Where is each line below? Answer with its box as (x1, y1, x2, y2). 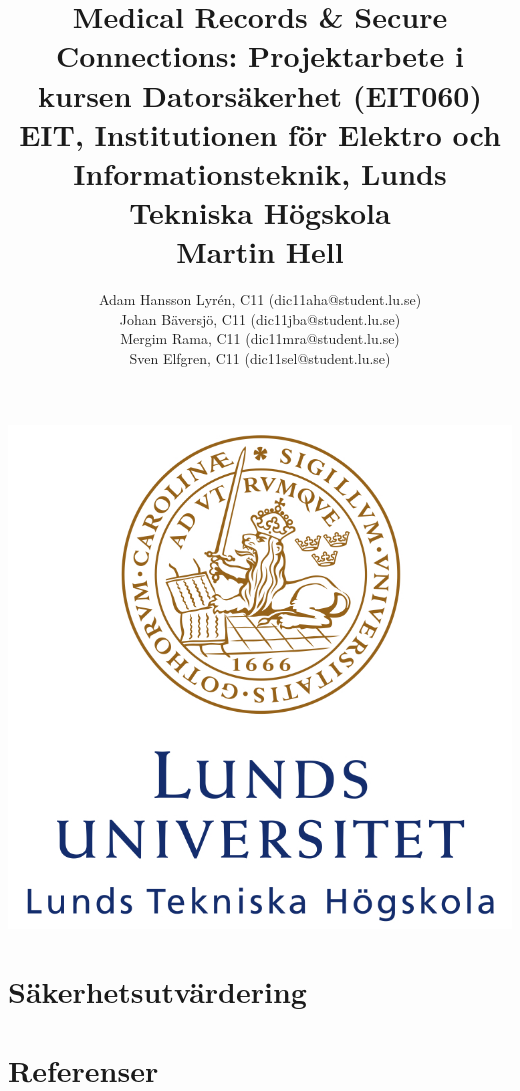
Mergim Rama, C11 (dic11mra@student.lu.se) (120, 328, 400, 349)
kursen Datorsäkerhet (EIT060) (38, 74, 482, 115)
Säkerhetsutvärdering (8, 971, 307, 1012)
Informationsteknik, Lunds (73, 152, 447, 193)
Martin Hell (176, 231, 344, 272)
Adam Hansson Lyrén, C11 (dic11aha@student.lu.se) (98, 289, 422, 310)
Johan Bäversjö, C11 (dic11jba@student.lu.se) (119, 308, 401, 329)
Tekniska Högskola (129, 192, 391, 233)
